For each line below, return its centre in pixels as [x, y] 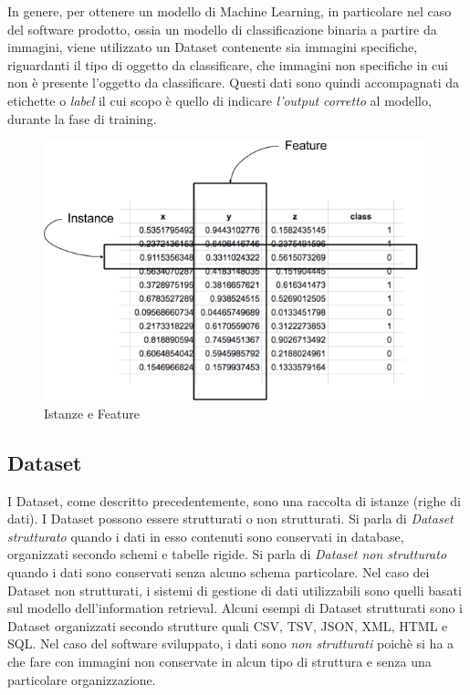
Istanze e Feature [92, 413]
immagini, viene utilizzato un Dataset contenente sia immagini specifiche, [213, 47]
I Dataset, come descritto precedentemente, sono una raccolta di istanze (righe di [234, 500]
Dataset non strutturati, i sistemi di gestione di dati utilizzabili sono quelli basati [235, 590]
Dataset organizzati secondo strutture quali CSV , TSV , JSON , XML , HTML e [228, 625]
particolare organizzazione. [82, 679]
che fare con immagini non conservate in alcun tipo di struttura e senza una [219, 661]
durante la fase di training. [82, 118]
